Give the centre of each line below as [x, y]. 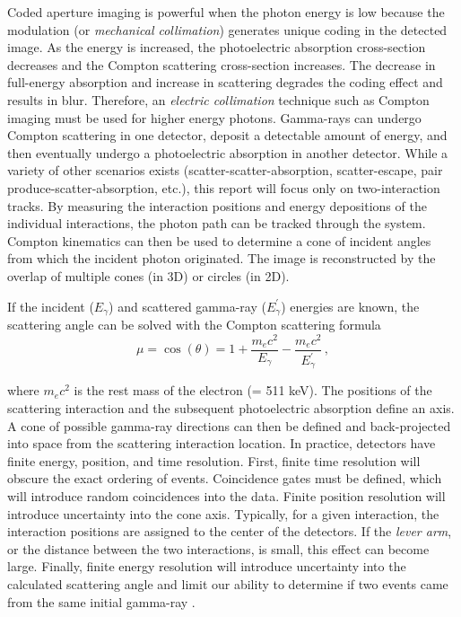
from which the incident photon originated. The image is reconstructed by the [222, 258]
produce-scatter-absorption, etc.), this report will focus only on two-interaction [224, 187]
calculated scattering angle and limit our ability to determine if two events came [228, 584]
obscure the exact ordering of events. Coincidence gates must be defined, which [225, 478]
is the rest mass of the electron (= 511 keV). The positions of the [253, 390]
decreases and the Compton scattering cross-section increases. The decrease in [222, 64]
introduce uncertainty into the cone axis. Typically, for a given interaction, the [223, 513]
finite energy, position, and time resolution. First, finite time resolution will [214, 460]
